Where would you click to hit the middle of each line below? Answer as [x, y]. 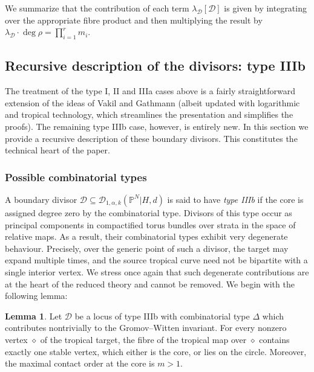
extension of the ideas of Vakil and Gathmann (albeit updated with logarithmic [152, 102]
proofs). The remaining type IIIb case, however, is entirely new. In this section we [157, 126]
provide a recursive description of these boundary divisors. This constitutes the [151, 138]
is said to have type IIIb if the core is [235, 199]
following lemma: [36, 296]
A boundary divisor [41, 199]
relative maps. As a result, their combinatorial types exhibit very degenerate [146, 236]
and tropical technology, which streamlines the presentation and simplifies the [149, 114]
